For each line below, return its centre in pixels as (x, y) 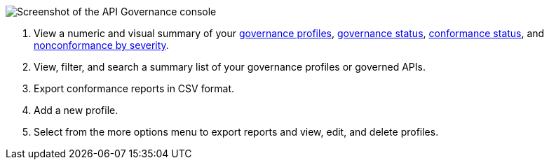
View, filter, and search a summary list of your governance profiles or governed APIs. (230, 67)
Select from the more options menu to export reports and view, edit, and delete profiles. (236, 132)
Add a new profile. (76, 110)
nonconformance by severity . (101, 45)
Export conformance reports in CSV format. (134, 88)
